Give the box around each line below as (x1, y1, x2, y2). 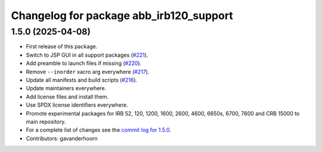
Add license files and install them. (26, 93, 109, 100)
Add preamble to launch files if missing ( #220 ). (26, 60, 142, 67)
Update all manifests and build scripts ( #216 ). (26, 76, 137, 83)
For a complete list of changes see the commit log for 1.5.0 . (26, 126, 171, 134)
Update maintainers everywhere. (26, 85, 107, 92)
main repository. (26, 118, 66, 125)
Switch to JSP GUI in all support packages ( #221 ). (26, 51, 148, 58)
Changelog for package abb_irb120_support (11, 9, 234, 22)
